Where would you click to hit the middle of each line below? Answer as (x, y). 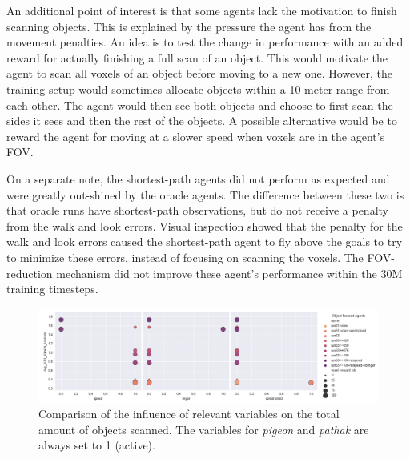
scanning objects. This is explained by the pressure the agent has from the (189, 26)
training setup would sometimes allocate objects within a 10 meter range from (198, 89)
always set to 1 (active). (97, 445)
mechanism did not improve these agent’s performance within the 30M (229, 273)
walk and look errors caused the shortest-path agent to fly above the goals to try (205, 242)
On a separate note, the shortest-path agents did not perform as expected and (198, 178)
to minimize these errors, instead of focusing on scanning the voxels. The (185, 257)
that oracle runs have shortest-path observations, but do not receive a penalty (197, 210)
